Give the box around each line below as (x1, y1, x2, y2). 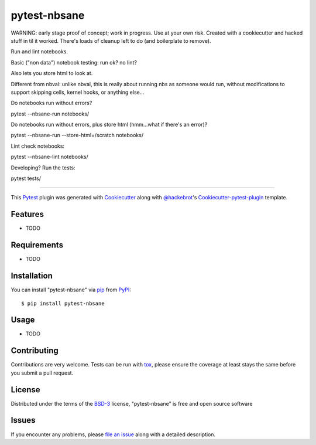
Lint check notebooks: (11, 142, 64, 150)
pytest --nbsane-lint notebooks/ (11, 153, 89, 161)
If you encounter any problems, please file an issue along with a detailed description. (11, 431, 216, 438)
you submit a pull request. (11, 369, 74, 376)
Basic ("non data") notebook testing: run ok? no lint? (11, 59, 138, 66)
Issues (11, 415, 36, 425)
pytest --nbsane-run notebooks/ (11, 110, 90, 117)
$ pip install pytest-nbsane (21, 300, 105, 307)
